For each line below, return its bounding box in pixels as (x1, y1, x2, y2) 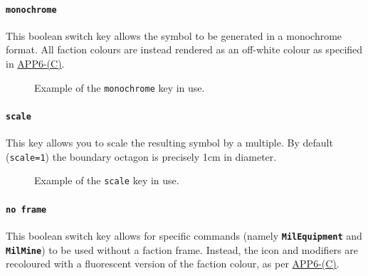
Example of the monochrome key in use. (34, 80, 205, 95)
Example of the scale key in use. (34, 173, 179, 188)
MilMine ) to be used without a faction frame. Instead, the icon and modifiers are (6, 242, 358, 257)
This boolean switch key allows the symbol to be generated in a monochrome (6, 28, 342, 43)
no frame (6, 204, 47, 215)
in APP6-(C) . (6, 56, 65, 71)
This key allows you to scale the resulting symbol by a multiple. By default (6, 135, 333, 150)
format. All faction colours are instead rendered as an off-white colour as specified (6, 42, 363, 57)
